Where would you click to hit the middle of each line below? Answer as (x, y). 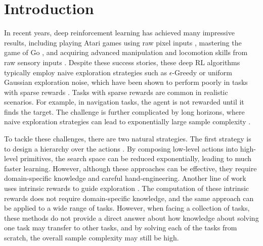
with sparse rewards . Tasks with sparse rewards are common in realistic (116, 92)
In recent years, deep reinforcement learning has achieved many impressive (119, 33)
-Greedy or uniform (202, 72)
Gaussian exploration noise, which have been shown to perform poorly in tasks (126, 82)
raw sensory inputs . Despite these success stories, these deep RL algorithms (122, 62)
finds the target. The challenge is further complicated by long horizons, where (124, 111)
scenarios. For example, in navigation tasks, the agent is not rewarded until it (124, 102)
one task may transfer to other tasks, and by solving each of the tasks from (121, 228)
